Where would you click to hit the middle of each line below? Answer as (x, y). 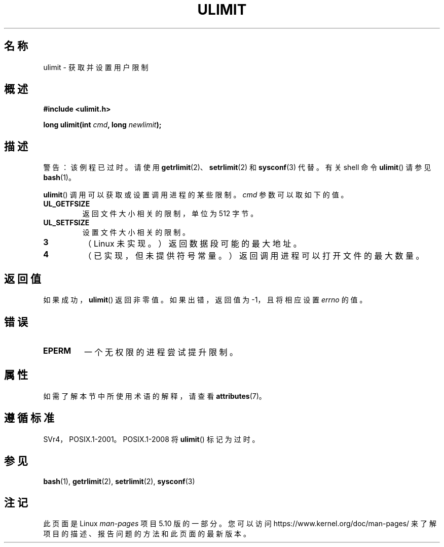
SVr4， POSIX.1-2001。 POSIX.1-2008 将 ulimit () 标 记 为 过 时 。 (151, 439)
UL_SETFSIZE (66, 223)
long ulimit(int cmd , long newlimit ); (102, 125)
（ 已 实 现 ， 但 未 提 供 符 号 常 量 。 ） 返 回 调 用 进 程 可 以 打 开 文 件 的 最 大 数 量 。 (254, 256)
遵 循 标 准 (29, 418)
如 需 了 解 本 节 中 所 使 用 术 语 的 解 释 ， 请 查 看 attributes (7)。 (155, 396)
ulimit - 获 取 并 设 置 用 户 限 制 (96, 67)
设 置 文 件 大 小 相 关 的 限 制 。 (136, 232)
